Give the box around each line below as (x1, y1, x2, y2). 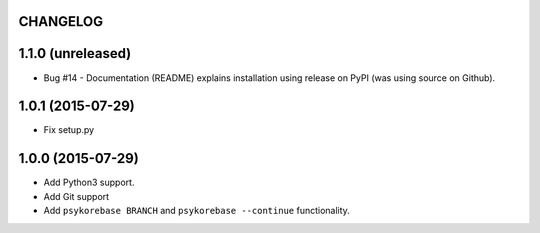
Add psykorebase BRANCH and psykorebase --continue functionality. (43, 205, 350, 217)
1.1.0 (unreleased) (18, 45, 132, 62)
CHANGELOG (18, 13, 104, 30)
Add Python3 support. (43, 176, 135, 189)
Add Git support (43, 190, 110, 202)
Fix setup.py (43, 124, 95, 136)
